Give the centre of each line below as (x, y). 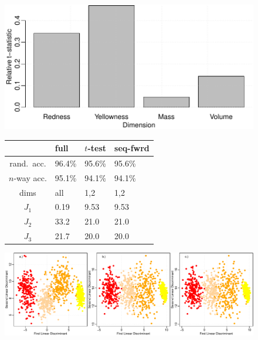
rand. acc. (28, 163)
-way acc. (30, 177)
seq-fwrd (132, 148)
